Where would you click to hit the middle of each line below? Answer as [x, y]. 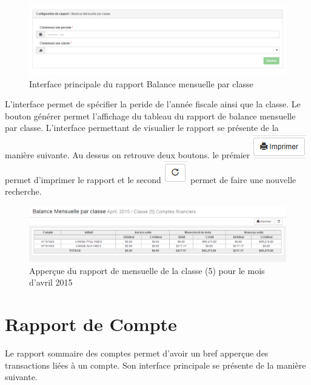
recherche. [23, 191]
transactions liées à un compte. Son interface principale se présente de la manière [155, 365]
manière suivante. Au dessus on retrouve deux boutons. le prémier [128, 154]
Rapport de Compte [91, 323]
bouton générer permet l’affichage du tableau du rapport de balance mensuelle [150, 115]
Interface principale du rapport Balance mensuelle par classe [141, 83]
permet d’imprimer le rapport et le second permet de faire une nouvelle [151, 179]
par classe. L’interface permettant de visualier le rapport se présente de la [142, 128]
